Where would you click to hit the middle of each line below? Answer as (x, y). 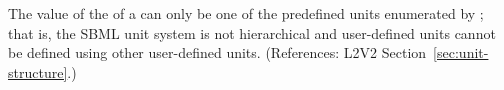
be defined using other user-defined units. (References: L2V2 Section (217, 52)
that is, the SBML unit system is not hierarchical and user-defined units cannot (252, 32)
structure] (38, 71)
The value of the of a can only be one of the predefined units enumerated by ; (246, 13)
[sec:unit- (461, 52)
